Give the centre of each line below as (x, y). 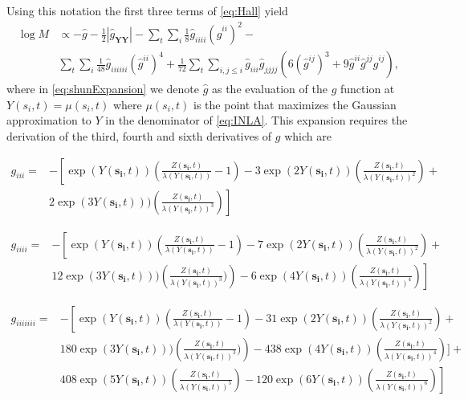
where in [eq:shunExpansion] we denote (103, 89)
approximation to (49, 120)
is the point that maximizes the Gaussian (295, 104)
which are (308, 135)
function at (367, 89)
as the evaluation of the (269, 89)
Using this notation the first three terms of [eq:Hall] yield (147, 10)
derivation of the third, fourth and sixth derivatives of (139, 135)
